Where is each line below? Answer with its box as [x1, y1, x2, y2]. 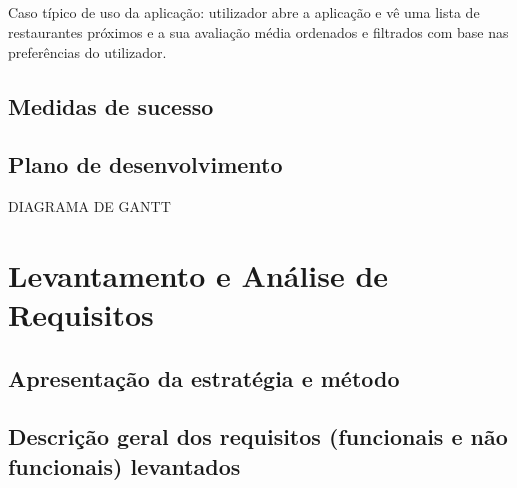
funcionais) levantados [8, 450, 241, 481]
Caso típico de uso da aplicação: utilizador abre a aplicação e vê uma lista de [8, 2, 480, 23]
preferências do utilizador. [8, 41, 167, 62]
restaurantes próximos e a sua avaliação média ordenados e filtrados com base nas [8, 21, 509, 42]
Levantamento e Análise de [8, 254, 389, 295]
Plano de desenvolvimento [8, 149, 283, 180]
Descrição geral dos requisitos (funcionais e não [8, 421, 508, 452]
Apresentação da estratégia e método [8, 362, 400, 393]
